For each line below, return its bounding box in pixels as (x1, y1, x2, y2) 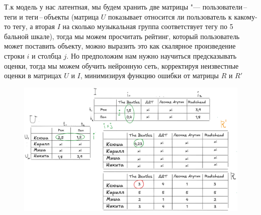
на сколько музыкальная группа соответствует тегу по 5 (62, 21, 233, 32)
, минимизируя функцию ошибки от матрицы (80, 70, 219, 81)
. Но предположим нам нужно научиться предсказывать (66, 50, 237, 61)
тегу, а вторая (13, 21, 55, 32)
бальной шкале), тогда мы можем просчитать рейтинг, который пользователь (4, 31, 240, 41)
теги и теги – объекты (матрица (4, 11, 99, 22)
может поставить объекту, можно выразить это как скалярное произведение (4, 41, 236, 51)
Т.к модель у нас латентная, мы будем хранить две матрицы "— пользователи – (4, 2, 247, 12)
